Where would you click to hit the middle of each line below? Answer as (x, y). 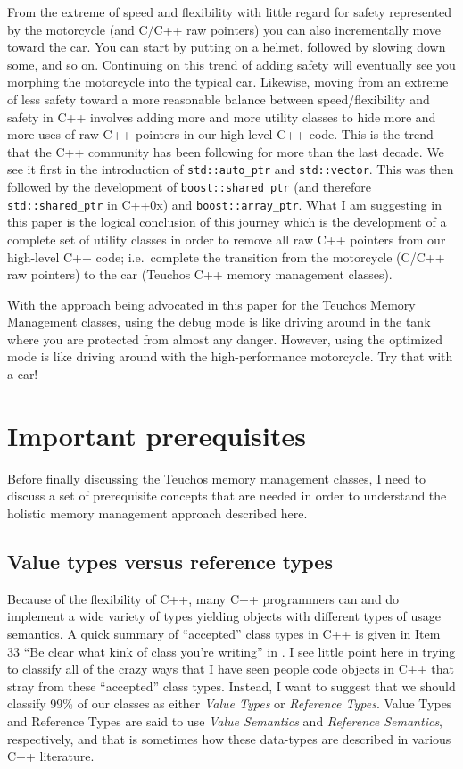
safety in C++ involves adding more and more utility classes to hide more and (222, 116)
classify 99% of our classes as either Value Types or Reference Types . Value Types (230, 703)
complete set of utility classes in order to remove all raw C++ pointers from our (227, 239)
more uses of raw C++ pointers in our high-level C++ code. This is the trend (220, 134)
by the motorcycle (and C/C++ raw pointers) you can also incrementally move (224, 29)
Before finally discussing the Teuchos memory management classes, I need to (216, 478)
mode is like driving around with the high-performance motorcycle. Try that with (230, 356)
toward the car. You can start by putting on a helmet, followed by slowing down (227, 47)
